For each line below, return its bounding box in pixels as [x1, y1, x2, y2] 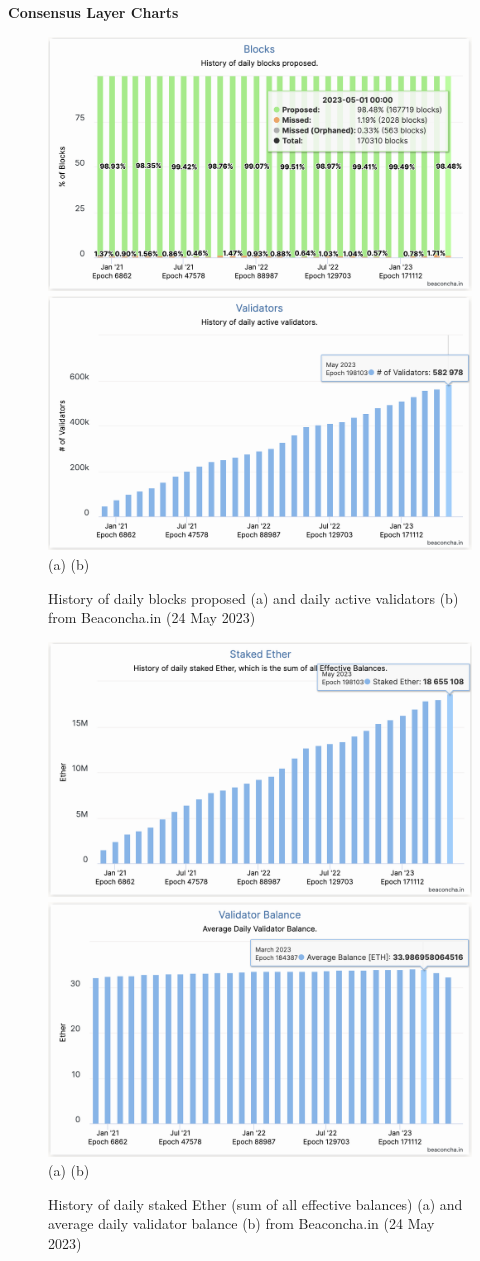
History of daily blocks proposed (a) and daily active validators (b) [48, 587, 459, 608]
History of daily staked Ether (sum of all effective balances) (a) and [48, 1193, 463, 1214]
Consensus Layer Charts [8, 2, 179, 22]
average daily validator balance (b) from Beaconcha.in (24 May [48, 1213, 435, 1234]
